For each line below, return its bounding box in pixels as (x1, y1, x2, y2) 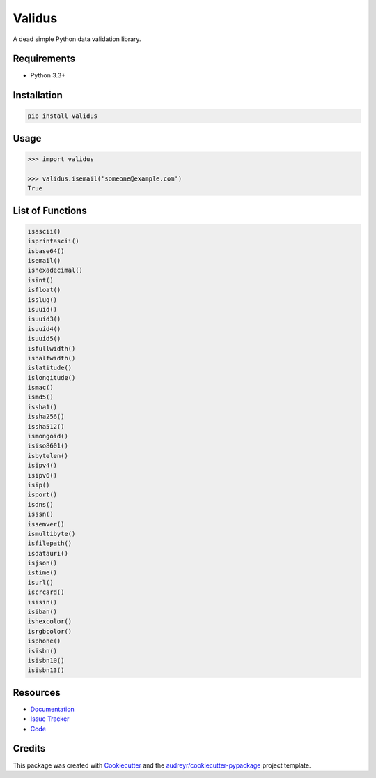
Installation (13, 89, 63, 101)
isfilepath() (27, 540, 72, 547)
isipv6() (27, 471, 58, 479)
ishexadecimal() (27, 266, 84, 275)
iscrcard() (27, 588, 65, 596)
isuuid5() (27, 335, 61, 343)
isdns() (27, 501, 54, 508)
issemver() (27, 520, 65, 528)
